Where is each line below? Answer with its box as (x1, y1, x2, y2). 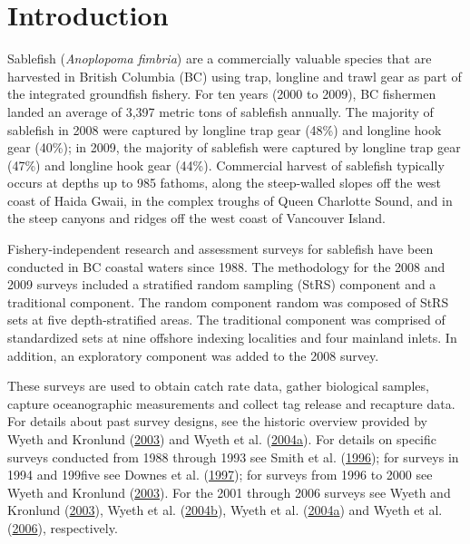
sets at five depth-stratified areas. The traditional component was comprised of (7, 310, 446, 329)
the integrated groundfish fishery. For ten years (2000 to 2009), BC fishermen (7, 84, 436, 103)
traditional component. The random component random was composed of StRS (7, 292, 449, 311)
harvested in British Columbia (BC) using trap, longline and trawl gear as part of (7, 66, 462, 85)
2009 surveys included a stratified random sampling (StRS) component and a (7, 275, 436, 294)
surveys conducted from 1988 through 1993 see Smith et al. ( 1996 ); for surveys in (7, 447, 459, 466)
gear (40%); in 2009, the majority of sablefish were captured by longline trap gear (7, 138, 461, 157)
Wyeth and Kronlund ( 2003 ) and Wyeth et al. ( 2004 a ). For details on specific (7, 430, 436, 448)
